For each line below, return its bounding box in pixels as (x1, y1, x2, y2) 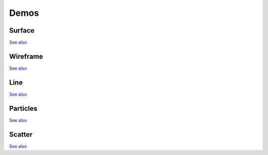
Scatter (9, 130, 33, 139)
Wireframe (9, 52, 43, 60)
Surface (9, 26, 35, 35)
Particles (9, 104, 38, 112)
